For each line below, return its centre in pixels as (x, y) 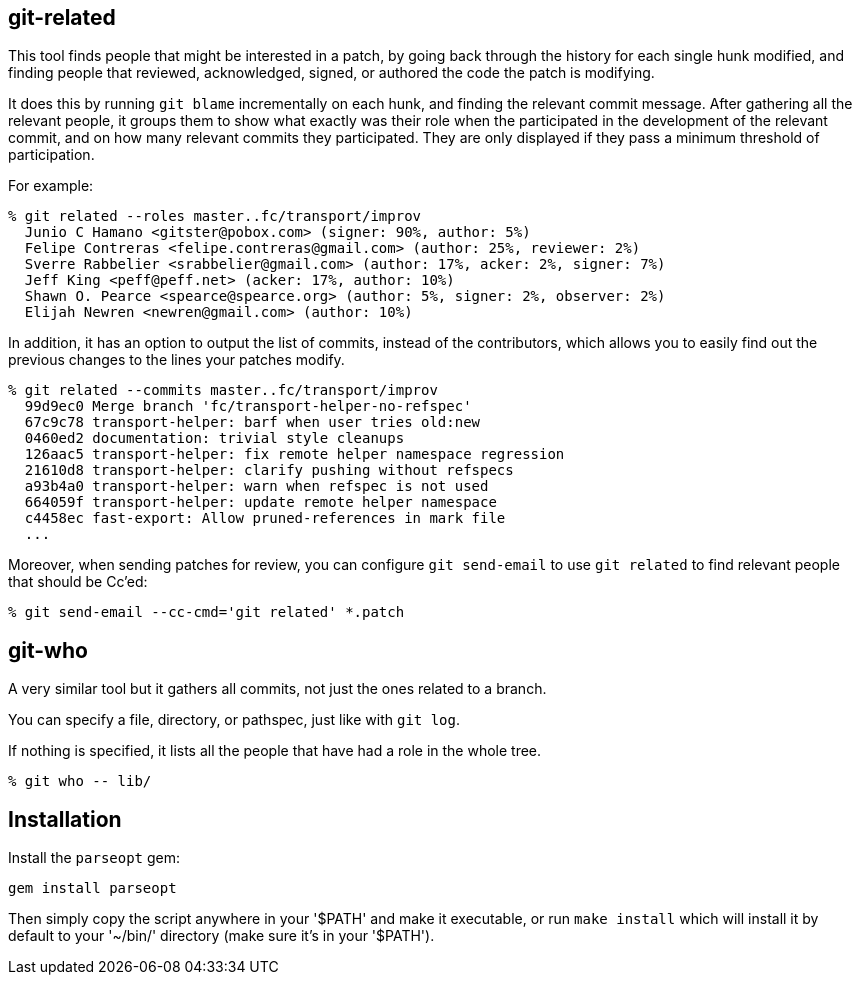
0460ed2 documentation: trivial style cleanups (214, 438)
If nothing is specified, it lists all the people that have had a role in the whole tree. (275, 751)
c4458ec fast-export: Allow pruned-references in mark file (265, 518)
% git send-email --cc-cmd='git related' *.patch (206, 612)
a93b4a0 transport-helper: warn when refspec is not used (256, 486)
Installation (65, 819)
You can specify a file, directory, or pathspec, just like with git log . (234, 720)
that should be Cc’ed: (78, 582)
